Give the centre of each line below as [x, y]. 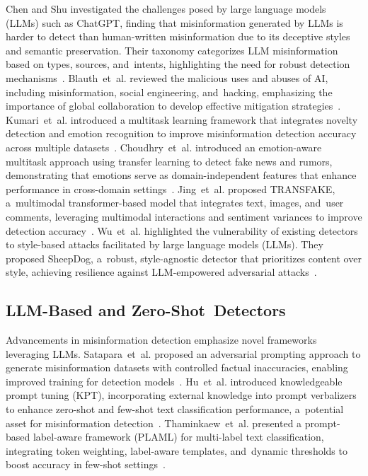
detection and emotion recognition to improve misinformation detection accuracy [181, 133]
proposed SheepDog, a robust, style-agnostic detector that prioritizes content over [184, 258]
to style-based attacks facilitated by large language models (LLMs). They [165, 244]
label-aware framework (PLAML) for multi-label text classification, [178, 437]
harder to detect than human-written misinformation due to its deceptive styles [178, 36]
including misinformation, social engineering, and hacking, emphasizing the [169, 92]
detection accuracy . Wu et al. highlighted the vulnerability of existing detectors [182, 230]
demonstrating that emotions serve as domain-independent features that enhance [181, 175]
